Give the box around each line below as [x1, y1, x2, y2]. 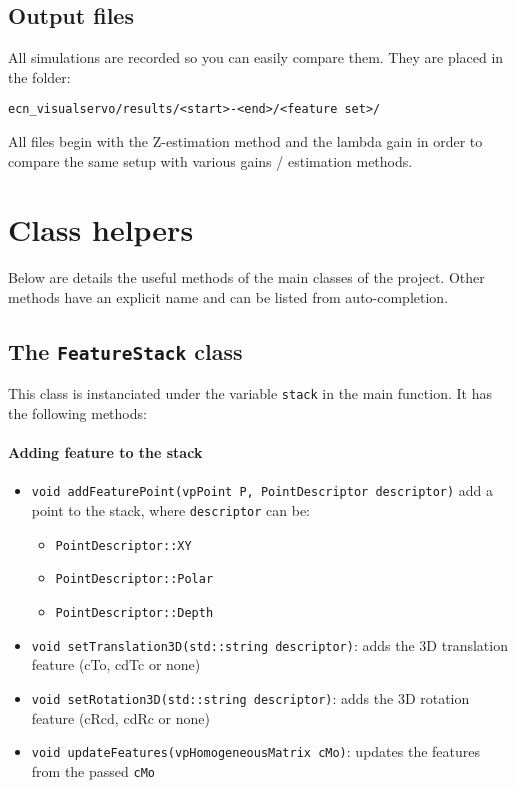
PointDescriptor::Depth [55, 606, 214, 620]
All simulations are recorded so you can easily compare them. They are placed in [8, 47, 504, 68]
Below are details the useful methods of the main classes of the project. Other [8, 267, 485, 288]
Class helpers [8, 209, 194, 250]
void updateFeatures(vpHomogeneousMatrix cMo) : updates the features [31, 741, 480, 762]
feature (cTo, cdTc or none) [31, 654, 201, 675]
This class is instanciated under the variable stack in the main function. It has [8, 383, 492, 404]
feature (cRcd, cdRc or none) [31, 707, 210, 728]
